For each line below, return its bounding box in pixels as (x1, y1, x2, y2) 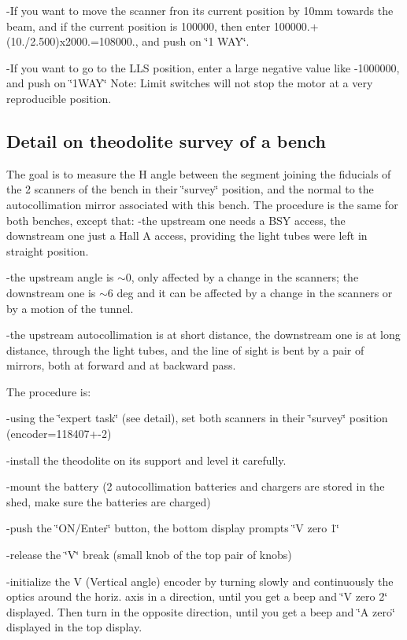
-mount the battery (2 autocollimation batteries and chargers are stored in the (6, 478, 385, 495)
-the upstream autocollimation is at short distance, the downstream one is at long (6, 326, 401, 343)
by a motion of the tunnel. (6, 300, 134, 316)
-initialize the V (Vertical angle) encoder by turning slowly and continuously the (6, 572, 394, 589)
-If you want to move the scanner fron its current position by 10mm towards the (6, 2, 394, 18)
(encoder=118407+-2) (6, 425, 112, 442)
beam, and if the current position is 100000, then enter (6, 17, 271, 34)
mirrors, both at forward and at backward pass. (6, 357, 236, 373)
